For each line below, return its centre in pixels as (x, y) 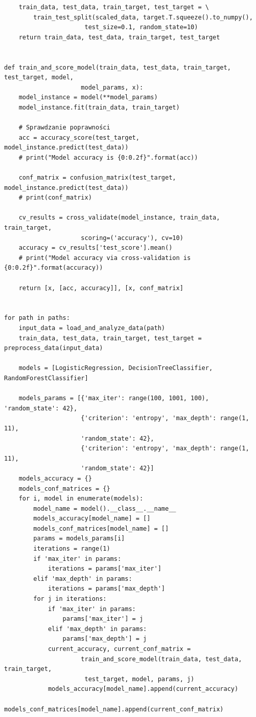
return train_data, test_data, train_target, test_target (119, 37)
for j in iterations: (70, 599)
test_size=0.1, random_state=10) (141, 27)
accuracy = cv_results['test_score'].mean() (96, 248)
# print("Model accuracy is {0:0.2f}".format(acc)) (108, 157)
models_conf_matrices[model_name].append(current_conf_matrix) (114, 709)
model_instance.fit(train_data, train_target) (99, 107)
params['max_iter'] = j (103, 619)
